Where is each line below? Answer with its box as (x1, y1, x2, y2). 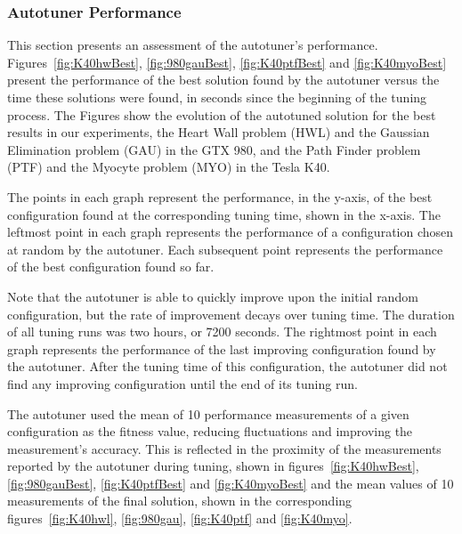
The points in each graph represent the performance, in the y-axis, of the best (7, 187, 433, 206)
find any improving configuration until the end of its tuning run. (7, 374, 358, 392)
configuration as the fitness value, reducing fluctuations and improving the (7, 422, 413, 441)
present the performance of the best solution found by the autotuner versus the (7, 70, 440, 89)
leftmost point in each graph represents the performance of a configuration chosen (7, 222, 454, 241)
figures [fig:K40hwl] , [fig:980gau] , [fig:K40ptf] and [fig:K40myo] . (7, 509, 353, 528)
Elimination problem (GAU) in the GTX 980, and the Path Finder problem (7, 140, 421, 158)
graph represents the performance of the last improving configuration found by (7, 339, 436, 358)
